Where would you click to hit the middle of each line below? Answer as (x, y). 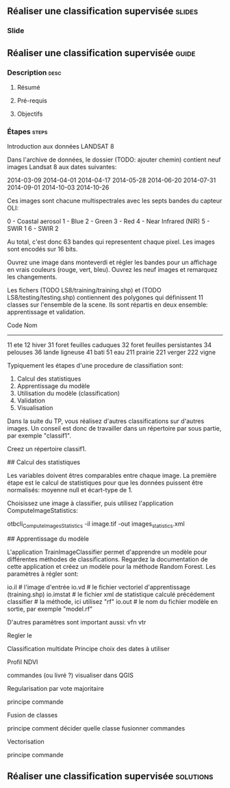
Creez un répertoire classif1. (47, 449)
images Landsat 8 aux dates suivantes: (62, 167)
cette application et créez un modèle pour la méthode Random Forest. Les (112, 567)
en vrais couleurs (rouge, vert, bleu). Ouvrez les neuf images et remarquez (112, 270)
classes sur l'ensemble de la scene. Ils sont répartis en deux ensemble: (107, 305)
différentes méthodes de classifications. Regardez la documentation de (107, 559)
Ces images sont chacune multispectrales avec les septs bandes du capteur (115, 201)
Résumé (28, 87)
